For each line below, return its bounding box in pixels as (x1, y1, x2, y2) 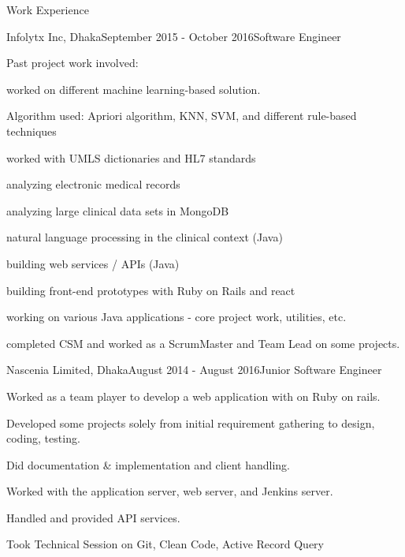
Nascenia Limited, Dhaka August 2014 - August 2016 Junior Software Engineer (6, 361, 382, 378)
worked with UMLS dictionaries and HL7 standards (6, 149, 256, 166)
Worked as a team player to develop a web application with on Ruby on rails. (6, 387, 381, 404)
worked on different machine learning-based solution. (6, 80, 261, 97)
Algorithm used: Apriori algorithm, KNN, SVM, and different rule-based (6, 107, 357, 124)
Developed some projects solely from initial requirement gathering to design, (6, 414, 375, 431)
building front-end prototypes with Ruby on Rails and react (6, 282, 295, 298)
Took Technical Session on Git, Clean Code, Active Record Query (6, 536, 325, 552)
